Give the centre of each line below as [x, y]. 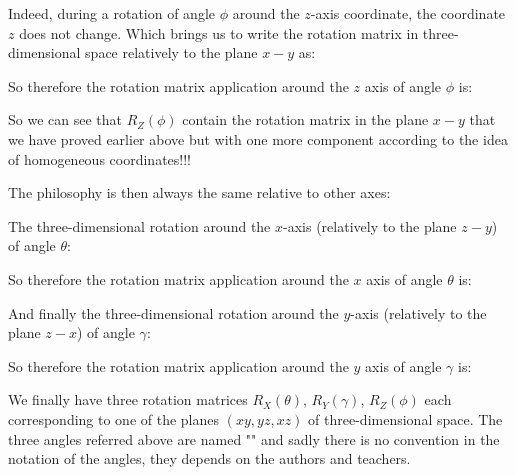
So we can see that [65, 119]
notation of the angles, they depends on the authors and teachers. [209, 458]
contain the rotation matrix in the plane [305, 119]
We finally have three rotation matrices [128, 399]
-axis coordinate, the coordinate [408, 13]
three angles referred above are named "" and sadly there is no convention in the [254, 438]
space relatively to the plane [171, 52]
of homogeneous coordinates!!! [99, 158]
